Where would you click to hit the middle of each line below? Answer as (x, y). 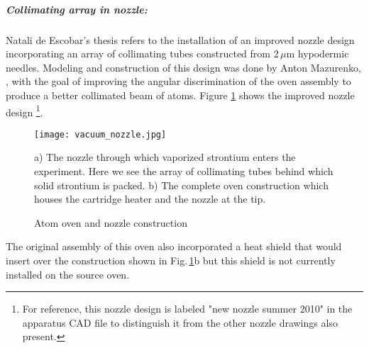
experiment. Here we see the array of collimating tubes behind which (184, 171)
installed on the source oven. (68, 274)
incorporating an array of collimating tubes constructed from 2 (142, 54)
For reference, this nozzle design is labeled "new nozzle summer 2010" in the (187, 309)
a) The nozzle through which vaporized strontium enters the (165, 157)
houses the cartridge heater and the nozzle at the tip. (150, 199)
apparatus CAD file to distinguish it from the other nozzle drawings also (180, 322)
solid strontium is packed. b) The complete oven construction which (181, 185)
